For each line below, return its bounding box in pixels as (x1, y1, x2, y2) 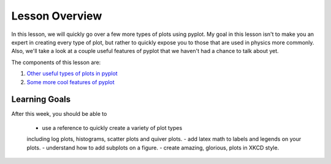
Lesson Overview (11, 9, 102, 23)
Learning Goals (11, 94, 71, 105)
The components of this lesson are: (11, 59, 101, 66)
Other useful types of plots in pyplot (26, 70, 118, 77)
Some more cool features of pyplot (26, 78, 115, 85)
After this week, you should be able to (11, 110, 107, 118)
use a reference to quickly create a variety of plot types (42, 124, 183, 131)
